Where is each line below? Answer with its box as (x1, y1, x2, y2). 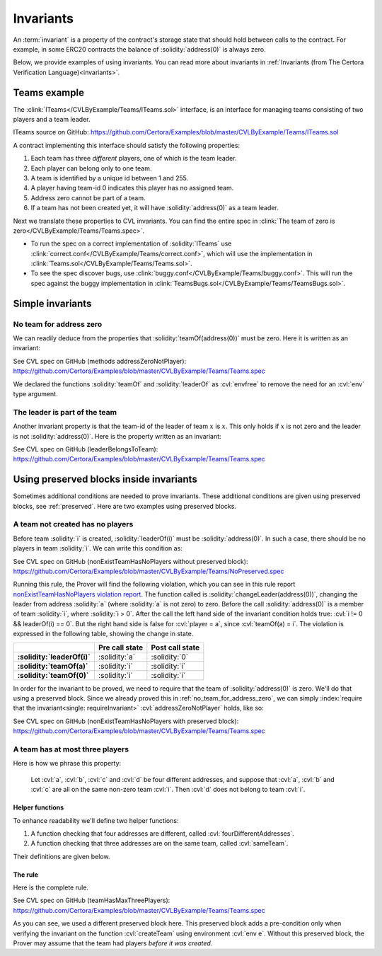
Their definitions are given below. (13, 852, 110, 860)
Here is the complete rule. (13, 883, 88, 892)
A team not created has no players (13, 519, 134, 529)
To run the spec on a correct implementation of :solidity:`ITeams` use (30, 239, 232, 248)
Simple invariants (13, 297, 92, 309)
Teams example (13, 86, 85, 98)
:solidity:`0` (151, 652, 189, 662)
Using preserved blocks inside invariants (13, 473, 197, 485)
